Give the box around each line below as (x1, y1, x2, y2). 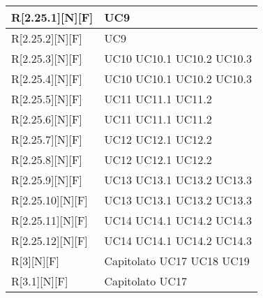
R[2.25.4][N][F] (11, 70, 82, 87)
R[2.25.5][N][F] (11, 91, 82, 107)
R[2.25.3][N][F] (11, 50, 82, 66)
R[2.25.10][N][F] (11, 192, 88, 208)
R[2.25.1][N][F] (11, 9, 93, 25)
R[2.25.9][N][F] (11, 172, 82, 188)
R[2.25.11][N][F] (11, 212, 88, 228)
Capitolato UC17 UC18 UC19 (104, 253, 250, 269)
